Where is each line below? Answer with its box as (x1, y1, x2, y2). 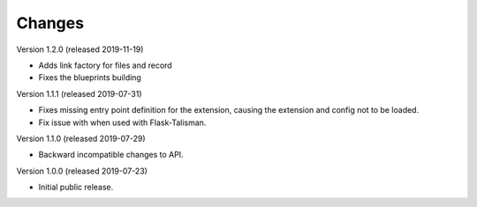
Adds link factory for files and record (38, 60, 172, 70)
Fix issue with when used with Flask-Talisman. (38, 117, 207, 128)
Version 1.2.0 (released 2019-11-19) (16, 44, 144, 55)
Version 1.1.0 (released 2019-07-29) (16, 133, 146, 144)
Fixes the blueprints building (38, 72, 141, 83)
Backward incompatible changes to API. (38, 150, 185, 160)
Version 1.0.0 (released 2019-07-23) (16, 166, 148, 176)
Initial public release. (38, 181, 114, 193)
